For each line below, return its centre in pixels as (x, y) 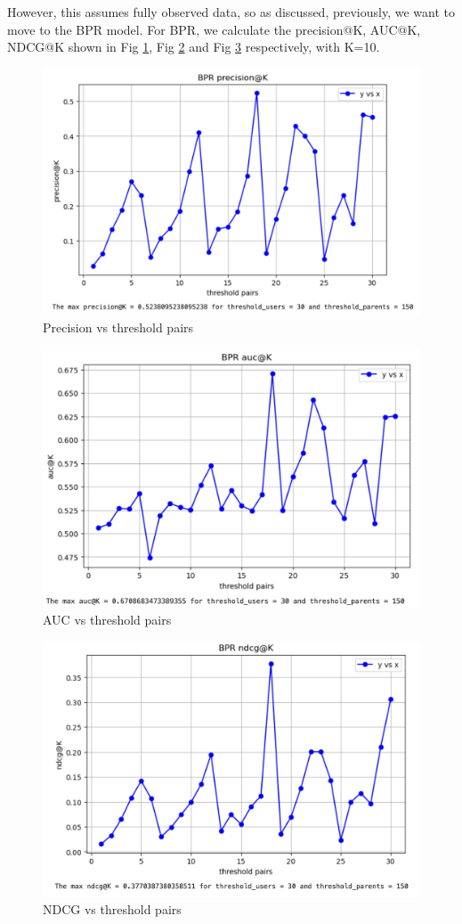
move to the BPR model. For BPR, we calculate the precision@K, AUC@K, (214, 29)
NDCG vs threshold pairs (112, 909)
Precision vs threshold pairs (118, 327)
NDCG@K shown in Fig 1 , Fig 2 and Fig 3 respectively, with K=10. (194, 47)
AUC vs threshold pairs (107, 620)
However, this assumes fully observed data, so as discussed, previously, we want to (231, 12)
